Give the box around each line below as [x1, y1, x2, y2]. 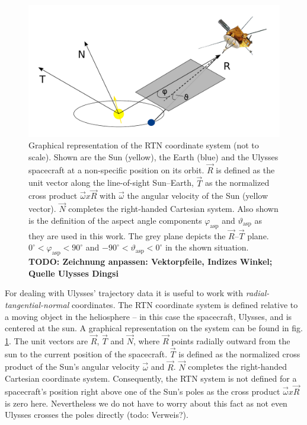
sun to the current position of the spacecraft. [5, 347, 168, 360]
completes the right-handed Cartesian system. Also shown [68, 202, 279, 215]
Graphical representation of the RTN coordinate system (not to [28, 139, 259, 151]
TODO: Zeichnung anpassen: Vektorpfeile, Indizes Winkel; [28, 255, 273, 268]
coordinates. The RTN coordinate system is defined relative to [71, 298, 298, 310]
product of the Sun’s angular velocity [5, 360, 140, 373]
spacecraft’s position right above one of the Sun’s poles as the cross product [5, 385, 280, 398]
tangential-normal [5, 298, 69, 310]
